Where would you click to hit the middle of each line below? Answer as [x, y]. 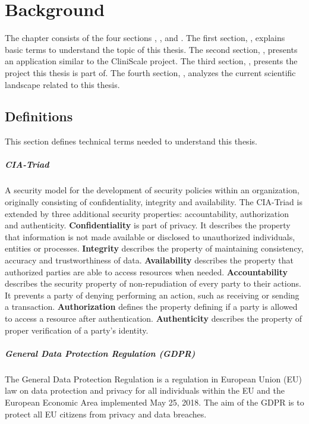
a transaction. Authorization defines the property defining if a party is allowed [151, 307]
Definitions [39, 116]
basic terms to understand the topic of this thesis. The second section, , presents [151, 49]
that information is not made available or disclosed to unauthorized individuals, [150, 236]
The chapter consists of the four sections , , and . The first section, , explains [145, 38]
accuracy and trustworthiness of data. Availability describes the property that [149, 260]
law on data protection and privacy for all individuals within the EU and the [145, 390]
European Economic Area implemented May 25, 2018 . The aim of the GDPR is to [154, 402]
